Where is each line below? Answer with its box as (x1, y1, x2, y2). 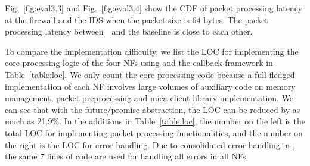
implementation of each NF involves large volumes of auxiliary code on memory (5, 80, 296, 92)
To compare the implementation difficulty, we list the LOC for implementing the (5, 45, 299, 57)
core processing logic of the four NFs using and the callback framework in (5, 57, 273, 69)
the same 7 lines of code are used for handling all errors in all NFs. (5, 150, 249, 162)
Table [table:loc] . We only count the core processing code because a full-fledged (5, 68, 295, 80)
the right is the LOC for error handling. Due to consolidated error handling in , (5, 138, 295, 151)
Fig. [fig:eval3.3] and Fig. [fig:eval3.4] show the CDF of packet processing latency (5, 2, 303, 14)
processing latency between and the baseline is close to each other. (5, 25, 253, 37)
